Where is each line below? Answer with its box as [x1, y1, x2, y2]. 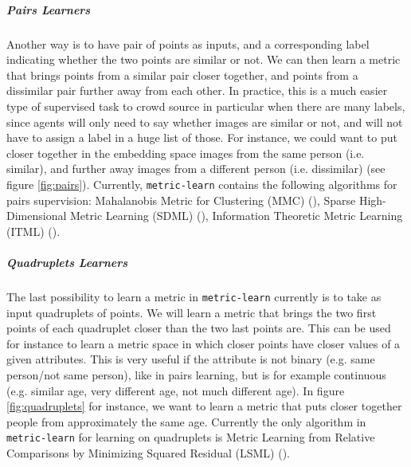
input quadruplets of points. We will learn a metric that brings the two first [6, 304, 377, 320]
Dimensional [6, 207, 67, 224]
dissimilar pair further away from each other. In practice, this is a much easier [6, 82, 388, 99]
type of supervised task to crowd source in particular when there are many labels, [6, 97, 405, 114]
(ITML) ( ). [6, 222, 61, 239]
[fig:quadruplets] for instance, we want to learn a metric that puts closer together [6, 398, 402, 414]
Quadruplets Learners [6, 253, 128, 270]
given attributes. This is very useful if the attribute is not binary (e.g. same [6, 351, 375, 367]
